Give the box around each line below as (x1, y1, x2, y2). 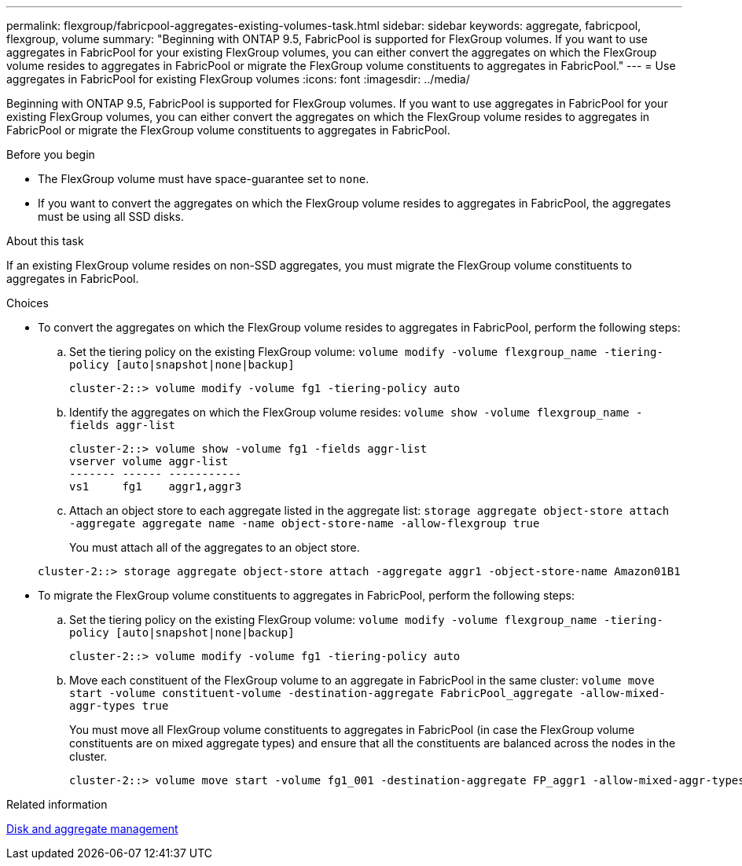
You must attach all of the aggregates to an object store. (69, 541, 360, 554)
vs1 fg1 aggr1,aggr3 (69, 480, 242, 493)
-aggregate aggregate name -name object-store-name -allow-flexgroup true (69, 517, 540, 530)
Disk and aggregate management (6, 822, 178, 835)
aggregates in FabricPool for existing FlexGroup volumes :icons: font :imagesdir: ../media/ (6, 72, 470, 86)
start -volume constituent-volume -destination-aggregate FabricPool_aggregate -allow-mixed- (69, 687, 666, 699)
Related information (6, 798, 108, 811)
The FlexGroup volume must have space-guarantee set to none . (38, 172, 369, 185)
